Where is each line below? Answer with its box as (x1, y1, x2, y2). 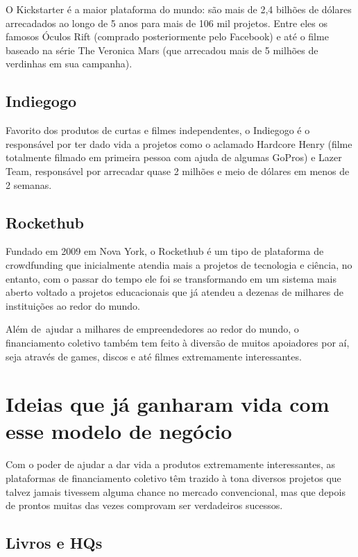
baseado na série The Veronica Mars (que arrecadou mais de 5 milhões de (6, 42, 318, 57)
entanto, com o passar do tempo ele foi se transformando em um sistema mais (6, 271, 336, 285)
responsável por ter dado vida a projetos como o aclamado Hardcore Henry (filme (6, 136, 352, 151)
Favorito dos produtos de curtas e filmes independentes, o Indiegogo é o (6, 123, 310, 138)
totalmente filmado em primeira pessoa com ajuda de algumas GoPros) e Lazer (6, 150, 342, 165)
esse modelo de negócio (6, 417, 232, 445)
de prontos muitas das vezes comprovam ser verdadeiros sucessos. (6, 498, 283, 513)
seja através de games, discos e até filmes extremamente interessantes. (6, 349, 302, 363)
